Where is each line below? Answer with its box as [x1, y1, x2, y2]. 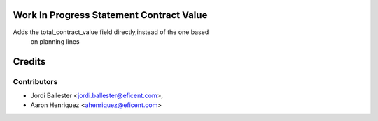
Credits [13, 56, 46, 67]
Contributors [13, 76, 58, 86]
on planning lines [30, 37, 80, 45]
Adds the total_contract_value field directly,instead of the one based [13, 28, 209, 36]
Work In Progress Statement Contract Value [13, 9, 208, 21]
